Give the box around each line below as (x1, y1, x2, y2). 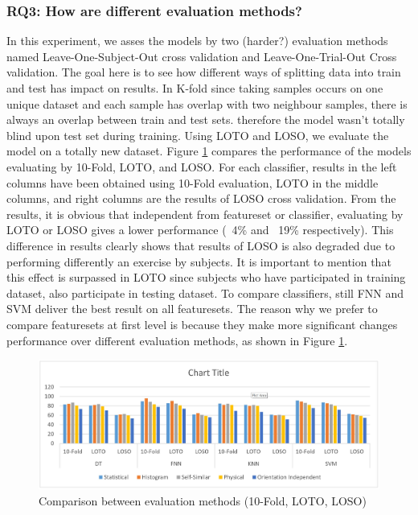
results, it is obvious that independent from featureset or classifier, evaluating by (6, 205, 404, 222)
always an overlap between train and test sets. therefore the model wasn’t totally (6, 111, 405, 128)
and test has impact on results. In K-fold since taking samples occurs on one (6, 80, 383, 96)
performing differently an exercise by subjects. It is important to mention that (6, 253, 391, 270)
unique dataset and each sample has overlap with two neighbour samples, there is (6, 95, 408, 112)
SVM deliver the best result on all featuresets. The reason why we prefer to (6, 300, 378, 317)
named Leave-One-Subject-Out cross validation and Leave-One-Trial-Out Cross (6, 47, 397, 64)
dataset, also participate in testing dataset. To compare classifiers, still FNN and (6, 284, 404, 301)
